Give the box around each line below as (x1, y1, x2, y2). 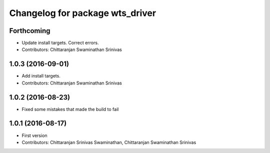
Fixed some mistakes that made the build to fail (21, 106, 119, 112)
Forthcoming (9, 26, 50, 35)
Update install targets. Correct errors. (21, 40, 99, 46)
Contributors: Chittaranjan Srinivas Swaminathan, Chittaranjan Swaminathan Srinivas (21, 139, 196, 145)
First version (21, 132, 47, 138)
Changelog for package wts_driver (9, 7, 156, 18)
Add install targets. (21, 73, 61, 79)
